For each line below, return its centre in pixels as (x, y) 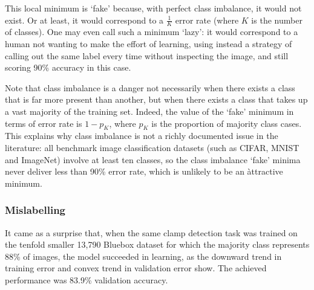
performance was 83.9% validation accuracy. (87, 279)
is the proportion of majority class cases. (227, 123)
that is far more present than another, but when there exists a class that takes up (156, 99)
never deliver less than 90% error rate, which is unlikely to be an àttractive (144, 171)
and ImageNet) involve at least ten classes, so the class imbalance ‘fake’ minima (153, 159)
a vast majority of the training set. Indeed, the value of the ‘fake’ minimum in (149, 111)
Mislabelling (35, 210)
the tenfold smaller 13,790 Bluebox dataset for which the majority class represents (157, 244)
